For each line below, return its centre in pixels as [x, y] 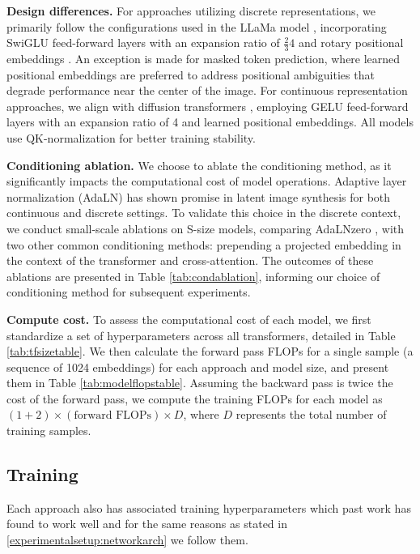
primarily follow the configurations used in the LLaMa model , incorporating [197, 26]
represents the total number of [311, 414]
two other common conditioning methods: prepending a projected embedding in [204, 244]
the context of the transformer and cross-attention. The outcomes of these [190, 260]
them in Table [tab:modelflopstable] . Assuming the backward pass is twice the [200, 383]
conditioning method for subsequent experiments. [129, 292]
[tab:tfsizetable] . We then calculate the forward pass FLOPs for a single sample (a [210, 351]
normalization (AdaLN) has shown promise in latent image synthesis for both [199, 196]
